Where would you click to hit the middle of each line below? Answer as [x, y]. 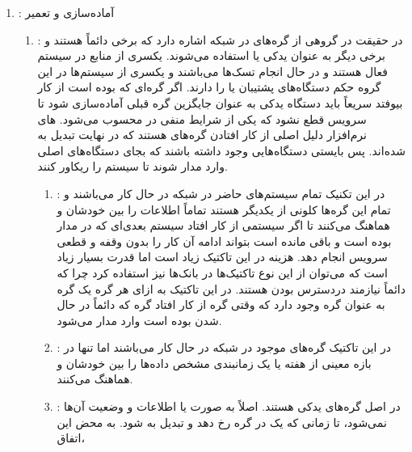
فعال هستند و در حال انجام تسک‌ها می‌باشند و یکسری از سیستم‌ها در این [212, 71]
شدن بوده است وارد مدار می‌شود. [139, 320]
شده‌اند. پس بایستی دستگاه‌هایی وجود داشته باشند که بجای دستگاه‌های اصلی [222, 150]
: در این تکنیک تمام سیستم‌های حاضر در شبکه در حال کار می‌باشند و [221, 193]
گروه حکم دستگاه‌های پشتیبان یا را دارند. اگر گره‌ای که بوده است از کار [209, 87]
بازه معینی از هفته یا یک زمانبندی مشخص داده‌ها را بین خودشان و [214, 363]
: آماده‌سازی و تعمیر [66, 12]
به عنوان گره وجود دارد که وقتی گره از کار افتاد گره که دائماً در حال [221, 304]
